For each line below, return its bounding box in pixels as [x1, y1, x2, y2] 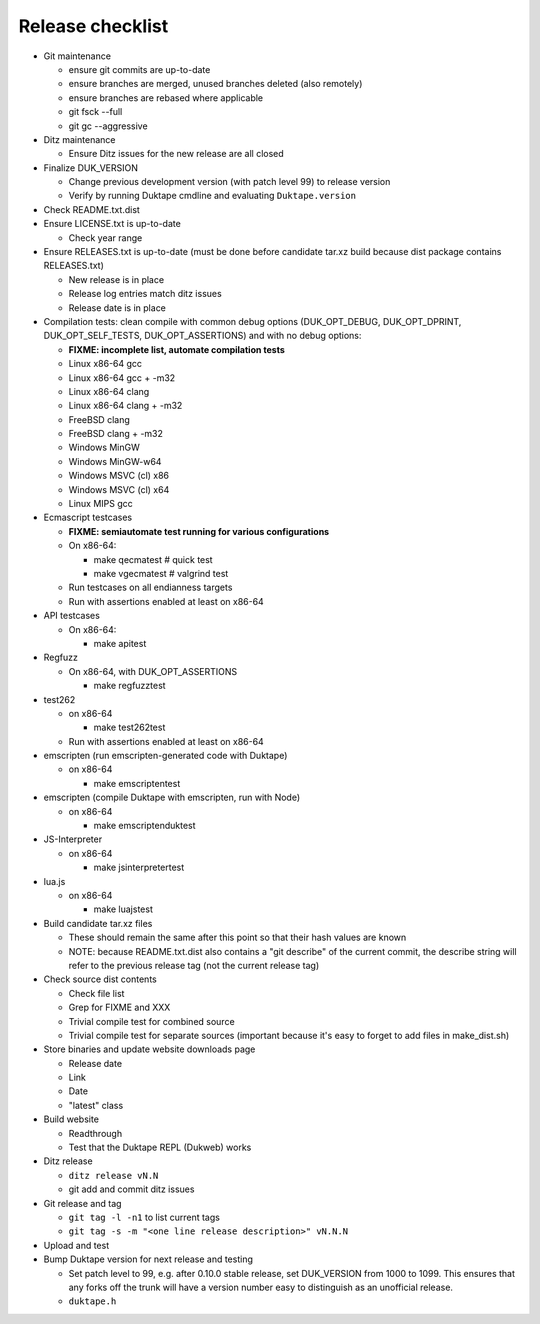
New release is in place [68, 273, 165, 285]
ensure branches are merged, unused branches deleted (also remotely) [68, 78, 363, 90]
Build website [43, 1113, 100, 1125]
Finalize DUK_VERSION [43, 161, 139, 174]
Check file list [68, 987, 125, 999]
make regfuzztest [93, 680, 166, 692]
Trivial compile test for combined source [68, 1015, 235, 1027]
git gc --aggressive [68, 120, 149, 132]
